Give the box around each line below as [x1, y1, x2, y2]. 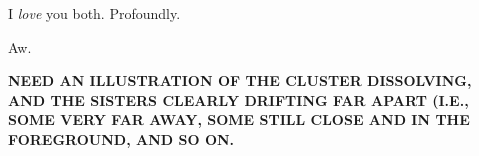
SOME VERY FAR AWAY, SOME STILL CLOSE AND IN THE [8, 109, 470, 130]
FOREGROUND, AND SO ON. [8, 128, 235, 149]
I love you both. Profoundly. [8, 3, 181, 23]
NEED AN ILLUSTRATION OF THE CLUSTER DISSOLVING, [8, 70, 472, 91]
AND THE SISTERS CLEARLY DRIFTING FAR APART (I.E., [8, 89, 469, 110]
